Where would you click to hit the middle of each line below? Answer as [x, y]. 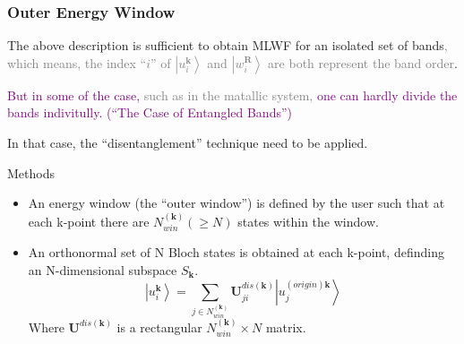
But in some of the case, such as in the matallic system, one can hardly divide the [232, 95]
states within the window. [308, 221]
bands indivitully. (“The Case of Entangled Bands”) [150, 112]
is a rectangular [159, 327]
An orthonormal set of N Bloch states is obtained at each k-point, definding [236, 252]
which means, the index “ [77, 62]
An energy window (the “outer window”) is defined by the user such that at [236, 203]
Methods [31, 172]
